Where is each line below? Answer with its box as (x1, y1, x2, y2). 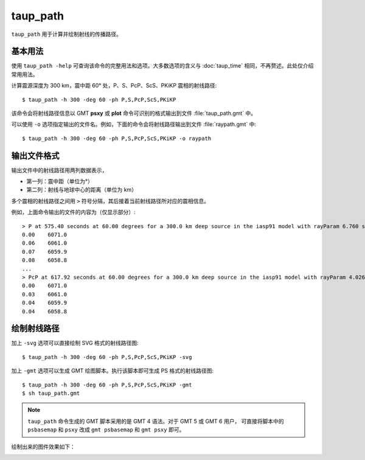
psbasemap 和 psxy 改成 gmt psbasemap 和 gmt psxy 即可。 (27, 426, 185, 433)
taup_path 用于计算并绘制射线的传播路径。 (11, 30, 122, 38)
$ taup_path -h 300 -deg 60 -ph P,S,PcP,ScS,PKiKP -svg (22, 354, 192, 360)
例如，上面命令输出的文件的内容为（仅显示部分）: (11, 209, 136, 216)
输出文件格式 (11, 150, 60, 161)
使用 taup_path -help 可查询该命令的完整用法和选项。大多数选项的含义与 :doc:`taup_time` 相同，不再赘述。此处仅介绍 (11, 62, 314, 69)
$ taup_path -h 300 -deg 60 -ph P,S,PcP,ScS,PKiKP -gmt (22, 381, 192, 388)
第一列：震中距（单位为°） (26, 178, 94, 185)
